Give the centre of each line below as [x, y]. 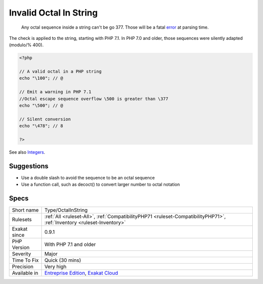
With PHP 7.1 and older [70, 245]
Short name [25, 210]
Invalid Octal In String [53, 13]
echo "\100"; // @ [41, 78]
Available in [25, 273]
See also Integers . [27, 152]
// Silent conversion [45, 119]
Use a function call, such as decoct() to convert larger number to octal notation [101, 184]
